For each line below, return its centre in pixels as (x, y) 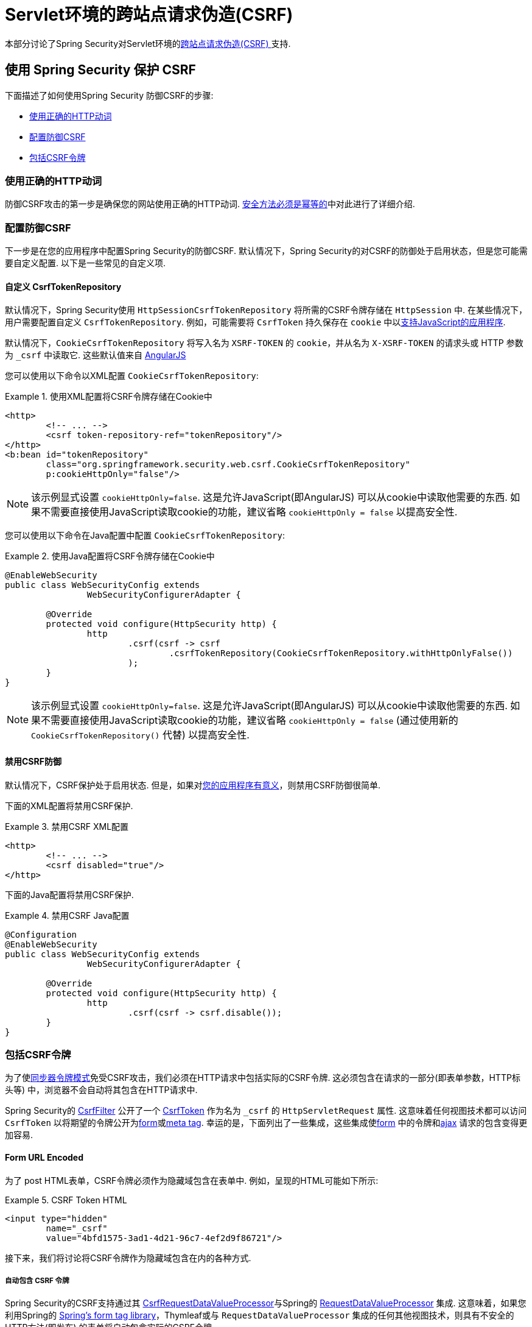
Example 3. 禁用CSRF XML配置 (67, 826)
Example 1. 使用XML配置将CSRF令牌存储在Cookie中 (109, 397)
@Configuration (41, 934)
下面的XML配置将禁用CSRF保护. (69, 805)
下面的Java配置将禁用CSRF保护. (69, 894)
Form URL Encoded (44, 1157)
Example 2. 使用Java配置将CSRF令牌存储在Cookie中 (110, 556)
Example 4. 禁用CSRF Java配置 (67, 915)
